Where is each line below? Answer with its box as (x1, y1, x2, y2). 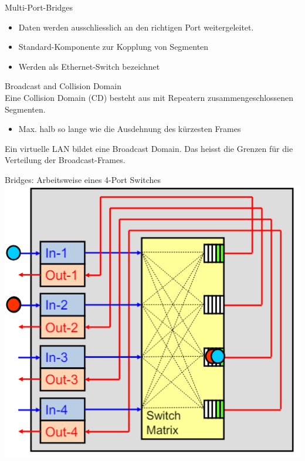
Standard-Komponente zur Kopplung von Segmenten (18, 40, 209, 53)
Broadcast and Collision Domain (5, 80, 121, 92)
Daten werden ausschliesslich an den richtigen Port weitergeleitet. (18, 21, 254, 33)
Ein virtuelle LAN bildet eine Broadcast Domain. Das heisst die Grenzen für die (5, 142, 293, 154)
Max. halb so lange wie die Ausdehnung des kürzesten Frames (18, 123, 241, 135)
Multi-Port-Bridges (5, 1, 73, 13)
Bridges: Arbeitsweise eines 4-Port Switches (5, 173, 161, 185)
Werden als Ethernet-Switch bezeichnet (18, 60, 160, 72)
